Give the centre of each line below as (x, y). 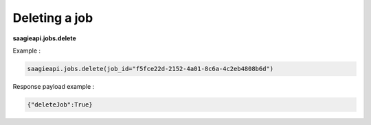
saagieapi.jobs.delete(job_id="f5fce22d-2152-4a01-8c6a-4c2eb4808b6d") (150, 69)
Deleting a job (53, 18)
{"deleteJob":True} (60, 105)
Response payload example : (54, 86)
